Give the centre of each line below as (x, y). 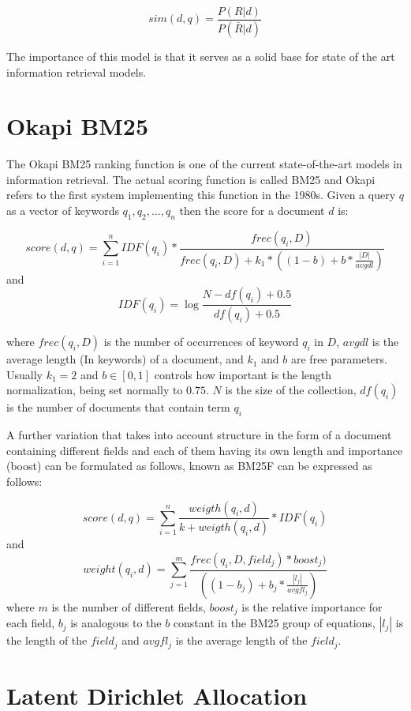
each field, (31, 623)
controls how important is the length (243, 374)
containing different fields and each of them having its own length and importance (205, 450)
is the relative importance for (312, 606)
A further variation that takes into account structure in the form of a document (199, 435)
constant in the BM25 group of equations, (274, 623)
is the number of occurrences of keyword (201, 342)
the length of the (47, 640)
